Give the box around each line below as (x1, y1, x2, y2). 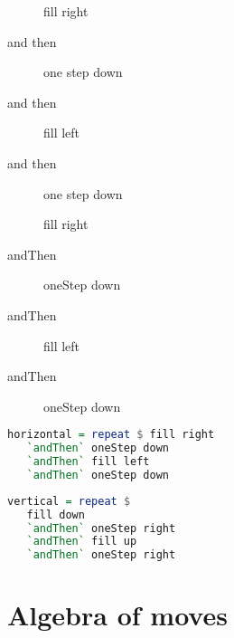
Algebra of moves (7, 596, 228, 633)
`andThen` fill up (26, 535, 137, 548)
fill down (26, 508, 85, 521)
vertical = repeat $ (7, 494, 131, 508)
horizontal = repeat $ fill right (7, 428, 215, 442)
